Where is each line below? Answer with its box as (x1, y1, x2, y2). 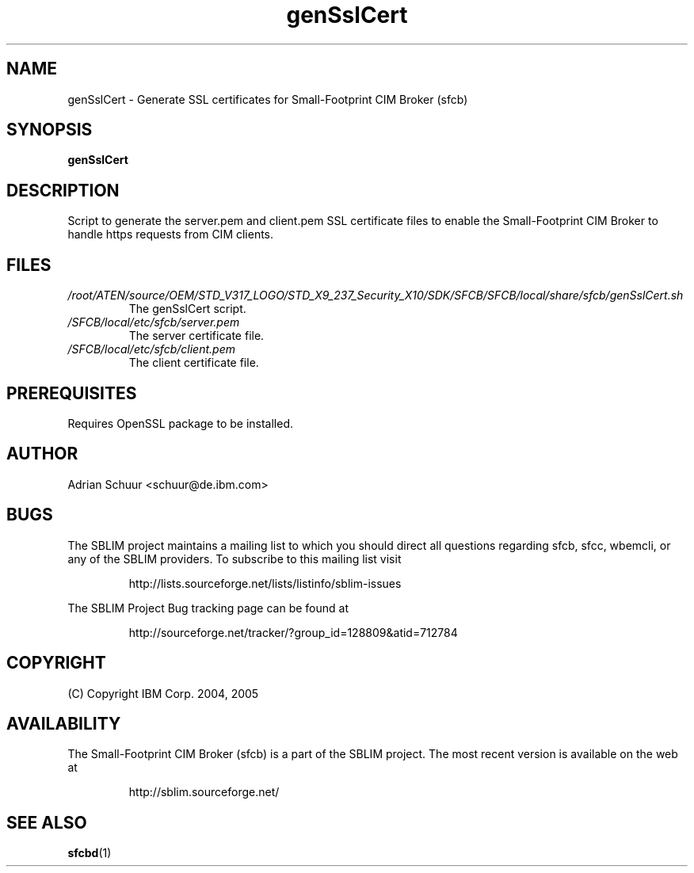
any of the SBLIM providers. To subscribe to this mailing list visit (67, 551, 402, 566)
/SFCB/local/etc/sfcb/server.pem (67, 315, 240, 330)
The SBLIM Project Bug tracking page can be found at (67, 600, 349, 615)
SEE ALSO (6, 812, 87, 833)
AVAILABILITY (6, 713, 121, 734)
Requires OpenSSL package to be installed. (67, 416, 294, 430)
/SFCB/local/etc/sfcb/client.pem (67, 342, 235, 356)
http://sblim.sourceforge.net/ (128, 785, 280, 799)
